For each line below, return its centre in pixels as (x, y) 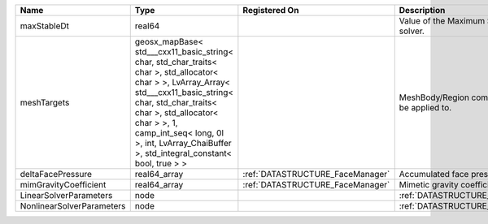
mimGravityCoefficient (63, 185)
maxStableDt (44, 26)
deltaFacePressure (56, 174)
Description (422, 10)
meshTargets (45, 103)
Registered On (271, 10)
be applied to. (425, 108)
